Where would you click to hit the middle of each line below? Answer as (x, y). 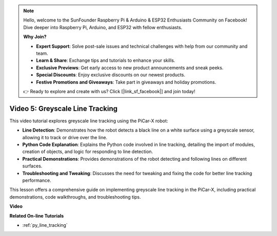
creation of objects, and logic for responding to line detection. (88, 152)
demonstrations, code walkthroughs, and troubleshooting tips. (75, 197)
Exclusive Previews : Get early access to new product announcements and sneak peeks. (130, 68)
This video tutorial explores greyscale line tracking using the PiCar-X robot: (89, 121)
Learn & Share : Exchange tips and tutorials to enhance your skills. (106, 60)
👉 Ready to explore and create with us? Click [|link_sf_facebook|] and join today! (109, 91)
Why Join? (35, 37)
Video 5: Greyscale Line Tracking (64, 108)
